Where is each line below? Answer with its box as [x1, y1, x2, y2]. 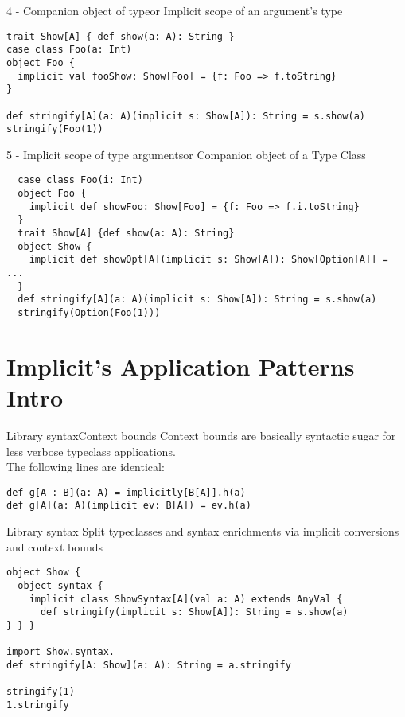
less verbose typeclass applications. [6, 442, 176, 459]
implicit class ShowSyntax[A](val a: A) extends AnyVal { [29, 593, 343, 605]
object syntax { [18, 579, 103, 591]
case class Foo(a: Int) [6, 44, 132, 56]
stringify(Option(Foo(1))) [18, 307, 161, 318]
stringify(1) [6, 686, 75, 698]
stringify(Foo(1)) [6, 123, 103, 135]
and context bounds [6, 538, 103, 555]
